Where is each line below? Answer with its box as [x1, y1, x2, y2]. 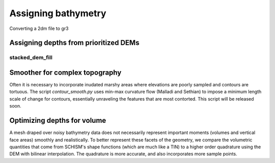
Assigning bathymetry [9, 8, 106, 19]
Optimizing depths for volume [9, 116, 106, 125]
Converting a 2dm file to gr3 [9, 25, 69, 31]
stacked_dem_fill [9, 54, 53, 61]
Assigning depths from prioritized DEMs [9, 39, 140, 47]
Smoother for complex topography [9, 68, 122, 77]
